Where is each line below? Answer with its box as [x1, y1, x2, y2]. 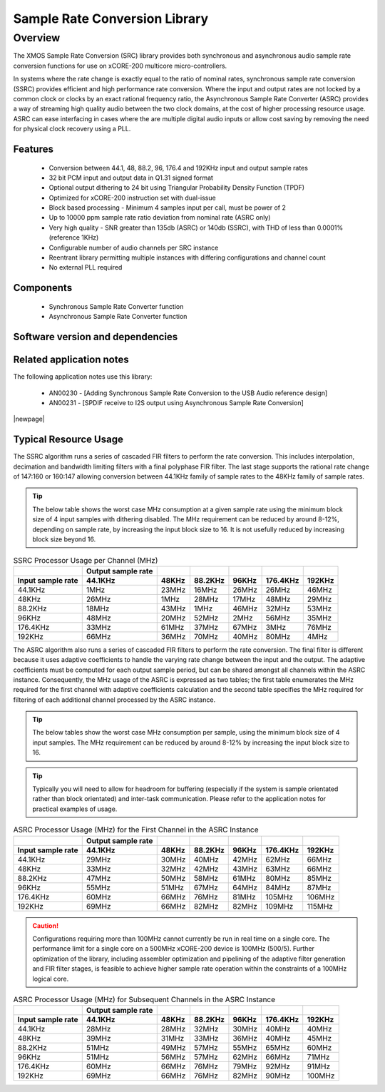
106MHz [307, 892, 335, 902]
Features [13, 143, 53, 155]
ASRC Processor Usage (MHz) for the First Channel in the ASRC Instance [13, 825, 260, 835]
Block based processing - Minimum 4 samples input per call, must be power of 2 [48, 203, 287, 212]
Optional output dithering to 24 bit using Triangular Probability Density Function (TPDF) [48, 183, 305, 192]
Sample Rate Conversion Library [13, 11, 209, 26]
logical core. [32, 974, 69, 983]
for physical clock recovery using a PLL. [13, 125, 131, 133]
